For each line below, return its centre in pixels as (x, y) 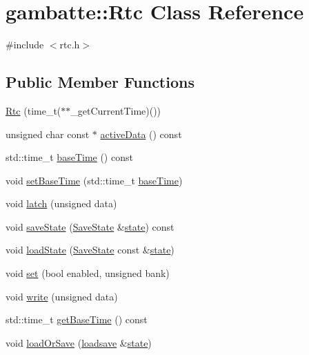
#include (25, 45)
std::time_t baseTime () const (69, 157)
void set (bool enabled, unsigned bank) (88, 273)
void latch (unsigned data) (61, 203)
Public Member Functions (100, 82)
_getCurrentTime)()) (116, 110)
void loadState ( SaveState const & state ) (90, 250)
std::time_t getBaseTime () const (77, 319)
